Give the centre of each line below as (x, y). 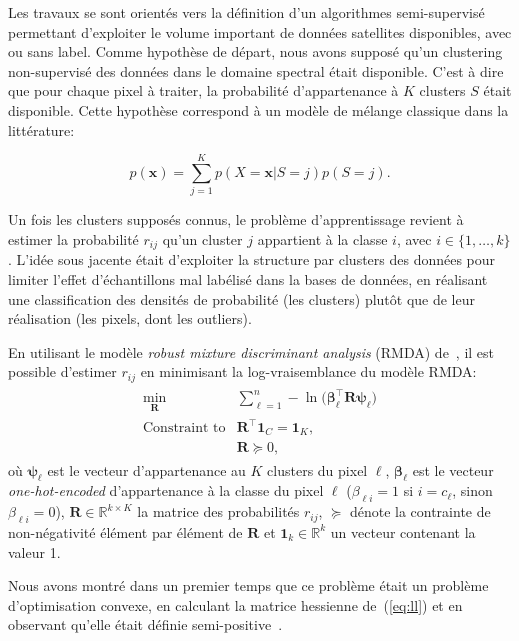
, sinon (472, 490)
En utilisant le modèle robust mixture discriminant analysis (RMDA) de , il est (251, 351)
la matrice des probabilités (218, 511)
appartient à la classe (322, 238)
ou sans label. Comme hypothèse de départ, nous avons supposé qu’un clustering (255, 51)
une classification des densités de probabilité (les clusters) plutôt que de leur (241, 298)
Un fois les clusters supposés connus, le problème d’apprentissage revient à (236, 219)
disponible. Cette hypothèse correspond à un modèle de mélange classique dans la (258, 109)
